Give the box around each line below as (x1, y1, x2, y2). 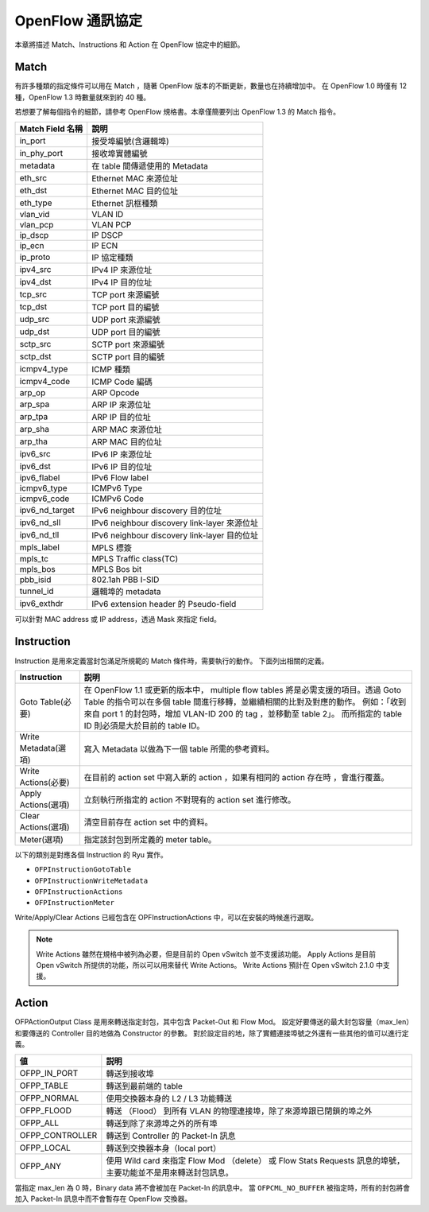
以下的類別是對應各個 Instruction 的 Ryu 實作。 (14, 849, 168, 859)
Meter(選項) (19, 833, 64, 845)
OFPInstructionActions (34, 888, 123, 896)
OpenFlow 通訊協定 (14, 12, 143, 29)
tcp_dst (19, 301, 48, 312)
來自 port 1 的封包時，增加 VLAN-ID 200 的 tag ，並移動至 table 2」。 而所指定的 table (83, 708, 403, 719)
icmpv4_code (19, 375, 71, 387)
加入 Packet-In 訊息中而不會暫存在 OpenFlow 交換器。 (14, 1194, 192, 1203)
